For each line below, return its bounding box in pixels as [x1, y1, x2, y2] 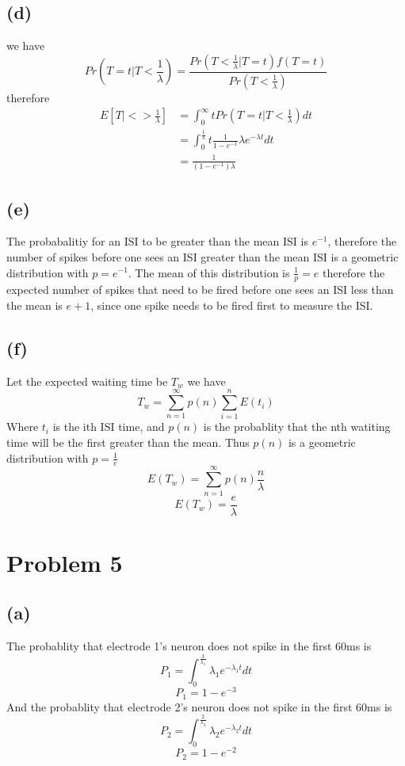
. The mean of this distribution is [128, 264, 290, 280]
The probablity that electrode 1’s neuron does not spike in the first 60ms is [6, 638, 372, 654]
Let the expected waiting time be [6, 372, 168, 389]
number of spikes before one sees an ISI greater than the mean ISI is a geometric [6, 248, 399, 265]
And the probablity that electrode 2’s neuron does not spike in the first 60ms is [6, 698, 392, 715]
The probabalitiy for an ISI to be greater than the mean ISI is [6, 233, 308, 250]
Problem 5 [6, 546, 123, 578]
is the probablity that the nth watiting [203, 418, 391, 435]
